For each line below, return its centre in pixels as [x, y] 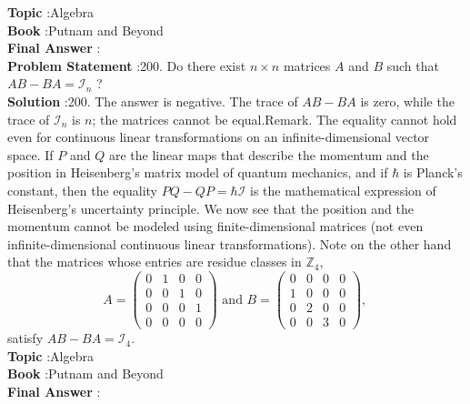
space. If [30, 154]
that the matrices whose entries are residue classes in [155, 262]
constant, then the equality [82, 190]
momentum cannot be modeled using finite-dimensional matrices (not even [215, 226]
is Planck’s [433, 172]
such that [413, 65]
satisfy [25, 338]
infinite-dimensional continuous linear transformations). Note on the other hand [230, 243]
